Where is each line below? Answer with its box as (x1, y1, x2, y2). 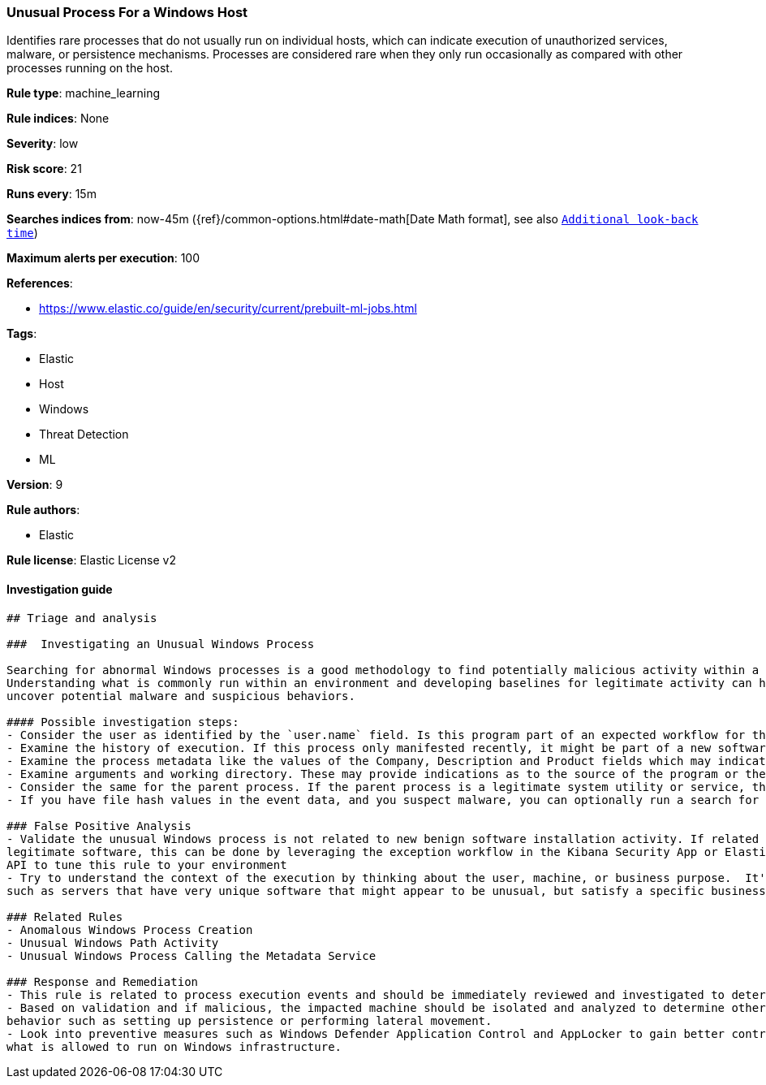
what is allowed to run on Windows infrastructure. (6, 1040, 342, 1053)
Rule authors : (6, 503, 80, 517)
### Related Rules (6, 910, 123, 923)
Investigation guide (6, 581, 113, 596)
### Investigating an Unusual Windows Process (6, 637, 315, 651)
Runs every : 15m (6, 187, 97, 201)
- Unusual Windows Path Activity (6, 936, 219, 949)
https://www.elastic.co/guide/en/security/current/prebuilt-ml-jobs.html (39, 301, 417, 316)
